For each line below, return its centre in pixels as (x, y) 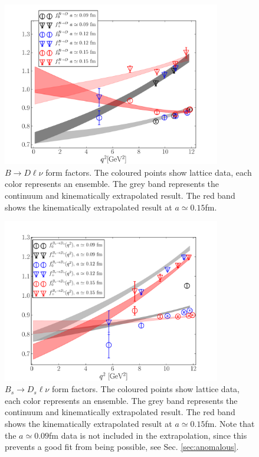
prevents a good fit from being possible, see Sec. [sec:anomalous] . (122, 447)
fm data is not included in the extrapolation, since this (148, 435)
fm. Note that (230, 423)
